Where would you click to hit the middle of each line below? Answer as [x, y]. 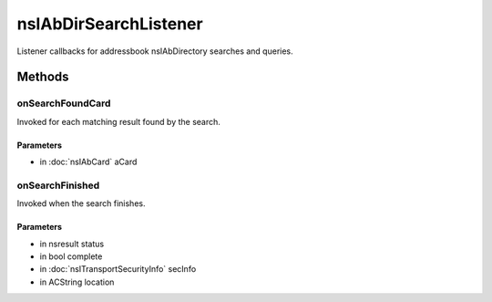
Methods [43, 77]
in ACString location [77, 282]
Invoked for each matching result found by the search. [118, 121]
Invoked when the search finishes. [81, 203]
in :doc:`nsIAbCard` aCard [88, 162]
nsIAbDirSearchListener [110, 24]
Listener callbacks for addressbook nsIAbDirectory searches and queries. [155, 51]
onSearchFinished [58, 185]
